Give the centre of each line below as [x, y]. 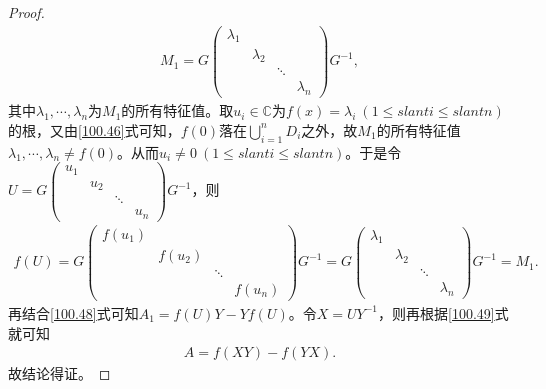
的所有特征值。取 [177, 110]
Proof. [26, 12]
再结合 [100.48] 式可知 [73, 312]
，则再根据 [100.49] [436, 312]
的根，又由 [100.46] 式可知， [94, 129]
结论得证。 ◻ [66, 373]
